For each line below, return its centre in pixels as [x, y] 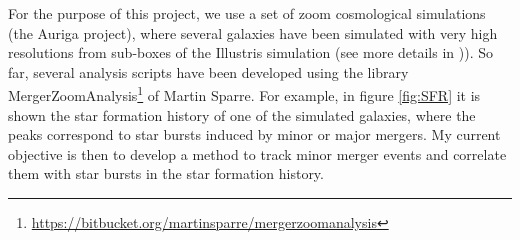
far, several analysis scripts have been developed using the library [208, 71]
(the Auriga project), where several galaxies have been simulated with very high [253, 32]
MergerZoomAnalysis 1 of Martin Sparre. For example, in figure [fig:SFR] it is [244, 94]
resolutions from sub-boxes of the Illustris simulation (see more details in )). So [251, 52]
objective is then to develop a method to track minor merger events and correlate [257, 153]
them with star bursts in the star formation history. [166, 173]
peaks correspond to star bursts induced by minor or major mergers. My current [254, 134]
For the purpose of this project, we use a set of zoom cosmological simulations [247, 13]
